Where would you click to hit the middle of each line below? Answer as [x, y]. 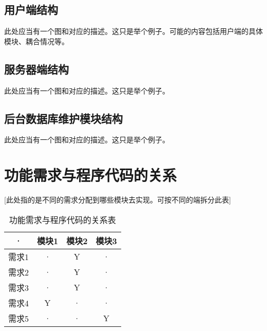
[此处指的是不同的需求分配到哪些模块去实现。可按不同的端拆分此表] [118, 200]
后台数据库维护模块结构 [63, 118]
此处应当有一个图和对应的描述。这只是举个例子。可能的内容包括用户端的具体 [133, 31]
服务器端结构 [36, 69]
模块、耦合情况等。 [36, 41]
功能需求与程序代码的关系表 [62, 219]
